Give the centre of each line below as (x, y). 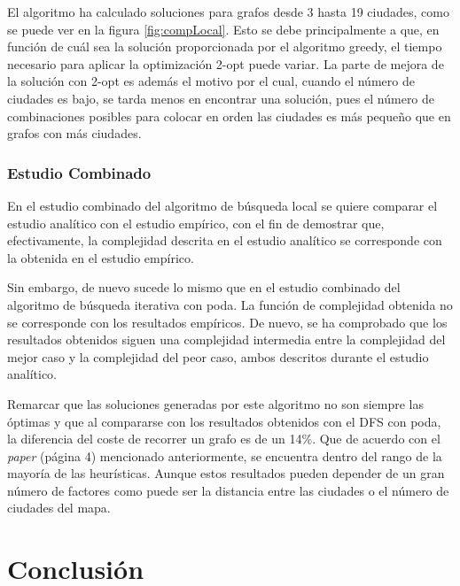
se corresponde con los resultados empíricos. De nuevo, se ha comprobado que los (227, 322)
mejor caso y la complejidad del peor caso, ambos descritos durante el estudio (218, 356)
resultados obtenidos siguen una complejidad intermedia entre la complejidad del (226, 339)
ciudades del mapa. (59, 508)
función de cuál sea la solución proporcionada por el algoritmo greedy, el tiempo (225, 46)
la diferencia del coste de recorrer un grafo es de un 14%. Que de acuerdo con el (224, 439)
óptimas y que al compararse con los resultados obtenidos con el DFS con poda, (224, 421)
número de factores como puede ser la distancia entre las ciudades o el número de (228, 490)
